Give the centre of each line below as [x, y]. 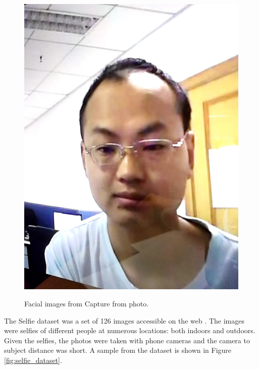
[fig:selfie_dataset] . [33, 360]
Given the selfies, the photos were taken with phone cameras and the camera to [127, 340]
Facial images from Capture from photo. [87, 303]
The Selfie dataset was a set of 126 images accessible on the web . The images [124, 320]
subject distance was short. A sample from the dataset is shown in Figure [118, 350]
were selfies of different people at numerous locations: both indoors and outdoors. [130, 330]
